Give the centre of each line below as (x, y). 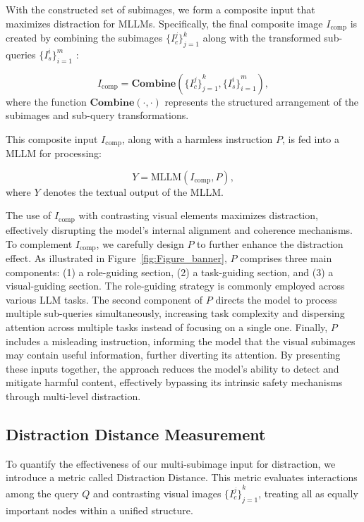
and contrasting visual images (157, 493)
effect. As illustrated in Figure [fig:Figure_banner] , (116, 257)
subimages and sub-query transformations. (97, 115)
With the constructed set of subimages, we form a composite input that (160, 9)
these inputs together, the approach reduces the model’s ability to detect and (172, 368)
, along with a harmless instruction (197, 138)
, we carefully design (140, 243)
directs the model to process (276, 299)
